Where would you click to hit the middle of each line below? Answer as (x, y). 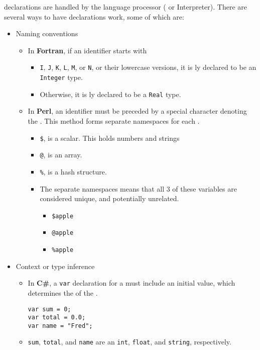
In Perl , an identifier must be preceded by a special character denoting (137, 111)
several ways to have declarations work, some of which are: (94, 16)
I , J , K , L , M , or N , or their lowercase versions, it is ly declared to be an (148, 67)
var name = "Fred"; (60, 326)
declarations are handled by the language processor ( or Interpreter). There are (126, 7)
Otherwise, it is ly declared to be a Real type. (110, 94)
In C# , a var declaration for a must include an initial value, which (132, 283)
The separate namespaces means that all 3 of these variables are (138, 188)
